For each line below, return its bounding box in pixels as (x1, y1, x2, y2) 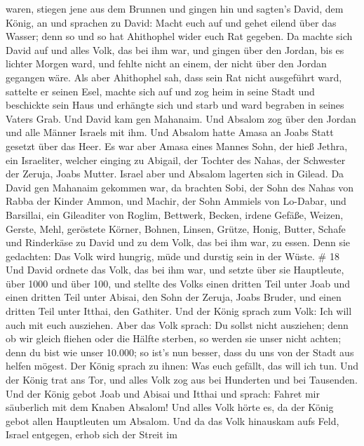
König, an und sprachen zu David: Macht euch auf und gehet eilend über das (6, 15, 337, 29)
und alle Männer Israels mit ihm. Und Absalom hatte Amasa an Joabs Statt (6, 125, 334, 140)
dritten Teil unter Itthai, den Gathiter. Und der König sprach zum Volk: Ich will (6, 304, 352, 318)
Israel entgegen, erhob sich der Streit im (6, 427, 177, 442)
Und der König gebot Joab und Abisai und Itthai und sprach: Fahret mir (6, 386, 320, 400)
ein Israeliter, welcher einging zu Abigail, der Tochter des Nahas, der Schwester (6, 152, 346, 167)
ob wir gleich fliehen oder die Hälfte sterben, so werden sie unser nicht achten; (6, 331, 342, 346)
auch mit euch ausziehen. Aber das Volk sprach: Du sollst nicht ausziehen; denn (6, 317, 349, 332)
